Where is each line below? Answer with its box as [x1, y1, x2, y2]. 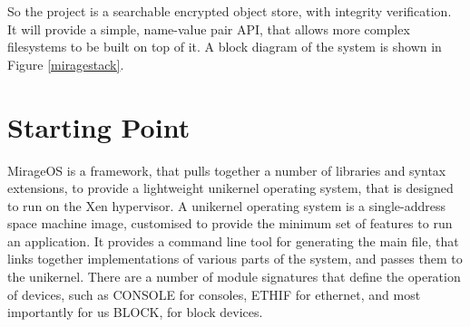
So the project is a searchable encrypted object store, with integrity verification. [7, 2, 452, 20]
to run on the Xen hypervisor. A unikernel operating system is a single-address [7, 196, 446, 215]
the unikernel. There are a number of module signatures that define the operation [7, 267, 461, 286]
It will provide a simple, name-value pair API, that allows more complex [7, 19, 410, 38]
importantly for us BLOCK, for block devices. [7, 303, 263, 322]
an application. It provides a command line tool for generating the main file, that [7, 231, 459, 250]
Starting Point [7, 108, 191, 145]
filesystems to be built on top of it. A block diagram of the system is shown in [7, 37, 442, 56]
